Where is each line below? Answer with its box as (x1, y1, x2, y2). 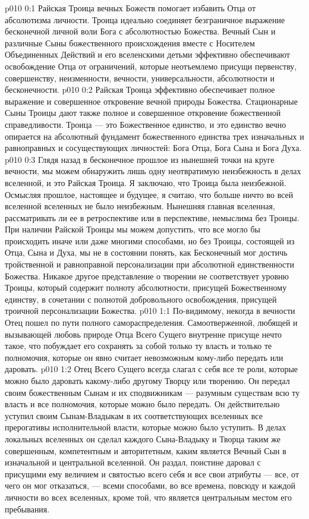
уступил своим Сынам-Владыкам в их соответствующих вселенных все (5, 409, 263, 422)
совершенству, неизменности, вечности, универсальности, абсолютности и (5, 71, 275, 84)
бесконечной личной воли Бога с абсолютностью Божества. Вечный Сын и (5, 25, 276, 37)
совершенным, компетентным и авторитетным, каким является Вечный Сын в (5, 444, 286, 457)
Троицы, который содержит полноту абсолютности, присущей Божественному (5, 281, 287, 294)
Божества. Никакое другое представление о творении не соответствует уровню (5, 269, 289, 282)
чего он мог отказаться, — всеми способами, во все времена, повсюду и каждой (5, 479, 296, 492)
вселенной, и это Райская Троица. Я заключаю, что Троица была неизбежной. (5, 176, 286, 188)
